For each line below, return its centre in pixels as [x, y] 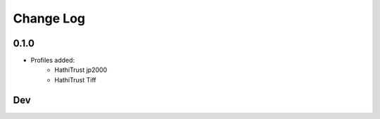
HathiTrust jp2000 [81, 70]
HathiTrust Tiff [75, 80]
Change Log [49, 18]
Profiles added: [53, 61]
